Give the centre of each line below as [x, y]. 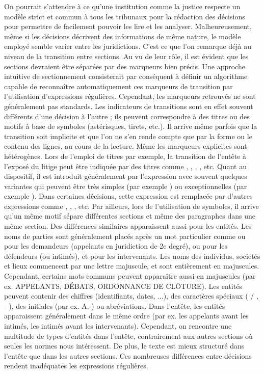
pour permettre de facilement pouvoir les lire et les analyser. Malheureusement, [128, 26]
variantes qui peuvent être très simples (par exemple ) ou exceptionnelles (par [126, 186]
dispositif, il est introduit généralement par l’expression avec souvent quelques [126, 176]
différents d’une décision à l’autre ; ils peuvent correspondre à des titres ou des [127, 116]
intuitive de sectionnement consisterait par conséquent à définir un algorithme [126, 76]
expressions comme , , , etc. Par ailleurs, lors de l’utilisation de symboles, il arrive [131, 206]
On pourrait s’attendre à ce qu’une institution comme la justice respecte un [122, 6]
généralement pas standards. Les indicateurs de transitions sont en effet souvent [129, 106]
